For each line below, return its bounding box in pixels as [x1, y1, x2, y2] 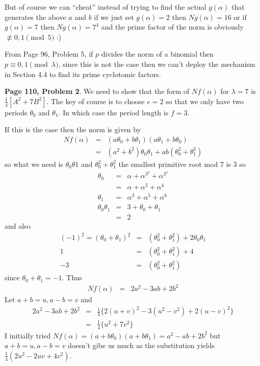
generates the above [5, 11, 66, 22]
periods [5, 107, 28, 117]
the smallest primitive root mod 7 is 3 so [118, 159, 246, 169]
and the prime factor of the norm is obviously [101, 21, 244, 32]
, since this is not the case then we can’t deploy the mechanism [58, 58, 255, 69]
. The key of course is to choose [46, 95, 145, 106]
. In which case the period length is [58, 107, 169, 117]
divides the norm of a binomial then [101, 48, 214, 59]
